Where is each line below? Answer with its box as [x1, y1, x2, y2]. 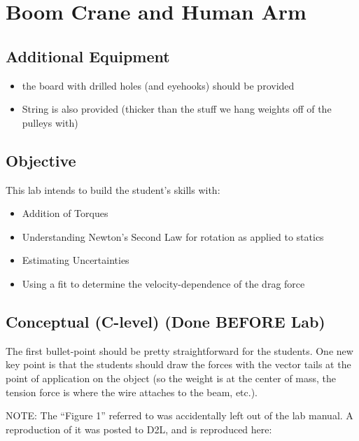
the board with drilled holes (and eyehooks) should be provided [22, 78, 295, 92]
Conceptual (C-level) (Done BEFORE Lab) [6, 310, 325, 332]
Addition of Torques [22, 206, 108, 220]
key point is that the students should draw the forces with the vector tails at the [6, 357, 351, 372]
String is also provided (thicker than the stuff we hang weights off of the [22, 101, 332, 116]
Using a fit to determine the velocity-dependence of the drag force [22, 276, 305, 290]
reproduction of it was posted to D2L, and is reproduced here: [6, 421, 272, 436]
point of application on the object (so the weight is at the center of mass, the [6, 370, 337, 385]
